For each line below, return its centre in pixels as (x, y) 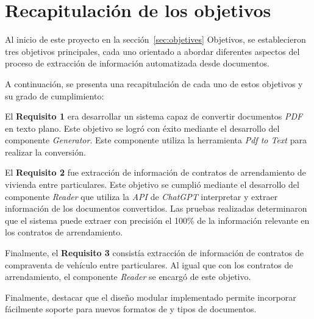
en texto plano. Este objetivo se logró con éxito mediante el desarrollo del (142, 128)
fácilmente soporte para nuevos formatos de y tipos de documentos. (131, 309)
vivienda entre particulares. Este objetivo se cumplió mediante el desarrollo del (152, 185)
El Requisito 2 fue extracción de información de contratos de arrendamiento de (155, 172)
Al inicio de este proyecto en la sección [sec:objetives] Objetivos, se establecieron (155, 39)
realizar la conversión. (45, 152)
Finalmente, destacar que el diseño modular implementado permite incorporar (151, 297)
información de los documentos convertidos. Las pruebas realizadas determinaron (156, 208)
